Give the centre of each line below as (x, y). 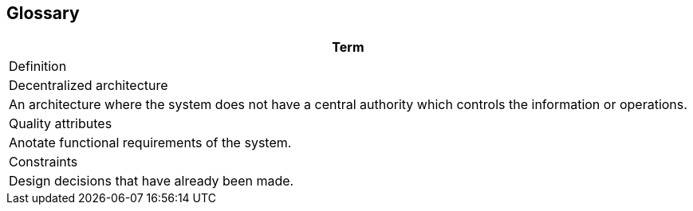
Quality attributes (61, 124)
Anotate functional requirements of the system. (150, 143)
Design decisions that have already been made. (152, 181)
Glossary (43, 13)
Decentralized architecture (89, 86)
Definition (38, 66)
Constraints (43, 162)
